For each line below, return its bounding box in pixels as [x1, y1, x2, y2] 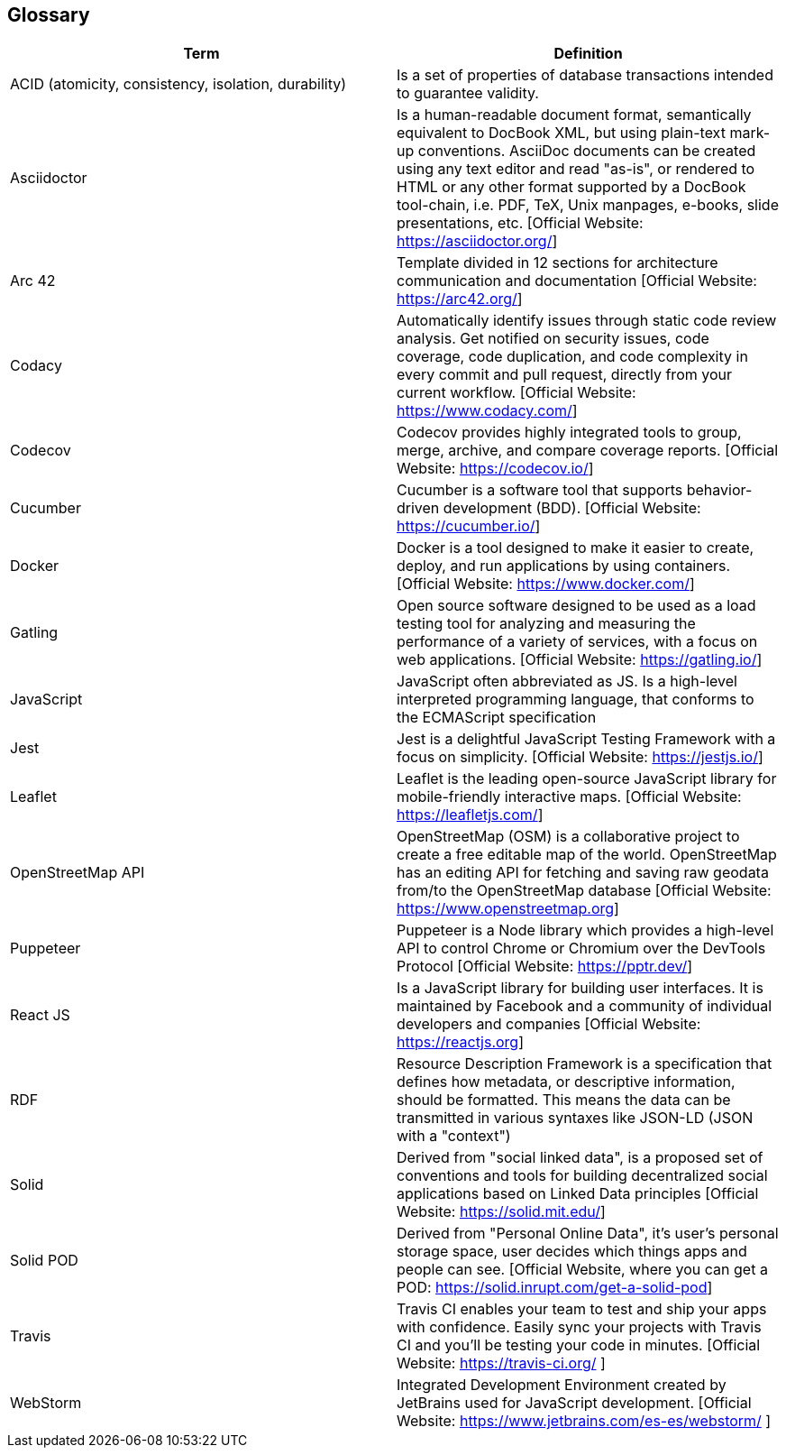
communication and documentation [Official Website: [397, 272, 757, 290]
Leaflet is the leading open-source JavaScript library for [397, 769, 777, 788]
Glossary [7, 4, 90, 26]
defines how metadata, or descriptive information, [397, 1073, 736, 1091]
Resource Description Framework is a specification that [397, 1054, 772, 1073]
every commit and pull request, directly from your [397, 365, 732, 384]
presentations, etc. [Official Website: [397, 214, 644, 233]
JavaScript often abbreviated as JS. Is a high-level [397, 672, 737, 691]
